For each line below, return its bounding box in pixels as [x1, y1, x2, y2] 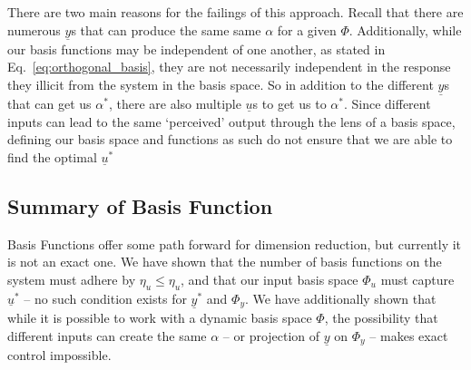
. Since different [343, 94, 431, 113]
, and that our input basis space [181, 269, 358, 288]
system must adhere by [7, 269, 136, 288]
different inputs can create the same [7, 326, 207, 345]
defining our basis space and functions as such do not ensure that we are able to [7, 130, 453, 149]
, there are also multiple [108, 94, 241, 113]
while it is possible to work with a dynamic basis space [7, 308, 312, 326]
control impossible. [7, 345, 112, 364]
